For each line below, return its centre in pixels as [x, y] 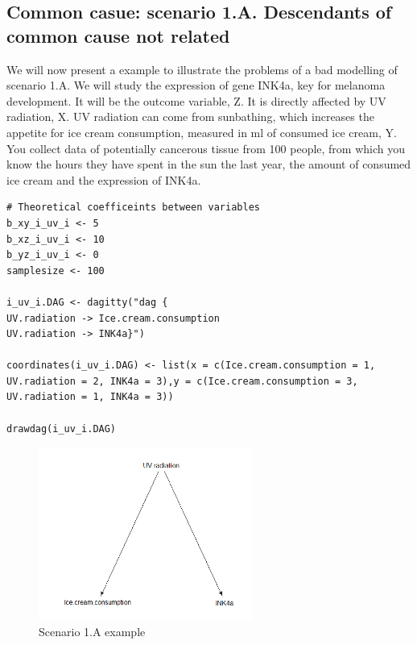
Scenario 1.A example [92, 631]
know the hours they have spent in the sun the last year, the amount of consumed [209, 164]
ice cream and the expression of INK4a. [104, 179]
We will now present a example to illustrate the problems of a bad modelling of [202, 69]
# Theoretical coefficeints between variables [133, 208]
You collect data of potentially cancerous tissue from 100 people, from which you [206, 148]
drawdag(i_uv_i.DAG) [62, 429]
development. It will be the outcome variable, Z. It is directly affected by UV [196, 100]
